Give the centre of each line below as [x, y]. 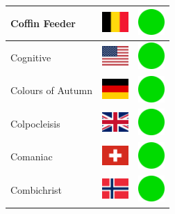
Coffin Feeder [43, 23]
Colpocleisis [35, 123]
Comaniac [32, 156]
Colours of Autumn [51, 90]
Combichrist [36, 190]
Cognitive [31, 57]
